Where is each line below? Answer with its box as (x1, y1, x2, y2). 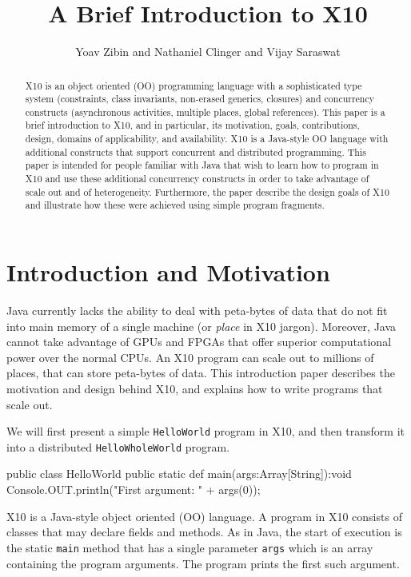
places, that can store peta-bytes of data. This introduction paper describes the (6, 364, 395, 381)
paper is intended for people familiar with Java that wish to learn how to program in (25, 158, 379, 172)
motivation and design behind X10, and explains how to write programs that (6, 380, 383, 396)
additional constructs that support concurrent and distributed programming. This (25, 145, 366, 158)
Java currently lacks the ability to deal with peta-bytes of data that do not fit (6, 302, 388, 319)
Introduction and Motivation (6, 256, 330, 288)
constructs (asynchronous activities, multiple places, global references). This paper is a (25, 105, 385, 118)
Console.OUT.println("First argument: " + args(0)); (6, 481, 261, 498)
